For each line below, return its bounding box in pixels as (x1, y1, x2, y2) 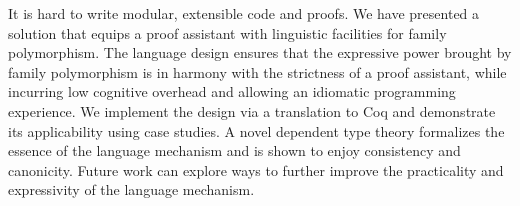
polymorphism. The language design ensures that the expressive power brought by (8, 42, 512, 63)
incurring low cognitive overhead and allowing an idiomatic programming (8, 81, 456, 102)
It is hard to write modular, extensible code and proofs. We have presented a (8, 3, 480, 23)
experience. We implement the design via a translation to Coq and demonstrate (8, 100, 496, 121)
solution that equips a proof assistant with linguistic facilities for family (8, 22, 447, 43)
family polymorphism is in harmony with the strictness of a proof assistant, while (8, 61, 507, 82)
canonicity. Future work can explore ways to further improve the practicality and (8, 159, 504, 180)
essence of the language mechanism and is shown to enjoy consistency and (8, 140, 461, 161)
